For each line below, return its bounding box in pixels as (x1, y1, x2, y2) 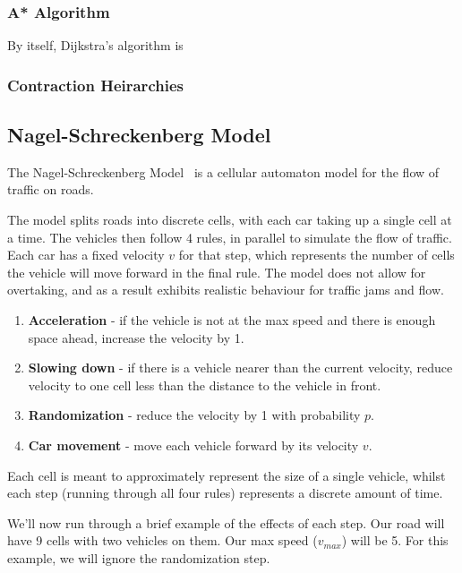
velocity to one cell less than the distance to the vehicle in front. (28, 375, 381, 394)
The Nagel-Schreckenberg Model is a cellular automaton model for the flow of (7, 162, 440, 181)
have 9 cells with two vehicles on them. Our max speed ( (7, 531, 318, 550)
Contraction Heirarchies (7, 73, 184, 96)
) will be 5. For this (341, 531, 449, 550)
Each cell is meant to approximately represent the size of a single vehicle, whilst (7, 466, 446, 484)
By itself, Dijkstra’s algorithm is (7, 36, 184, 55)
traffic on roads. (7, 180, 94, 199)
